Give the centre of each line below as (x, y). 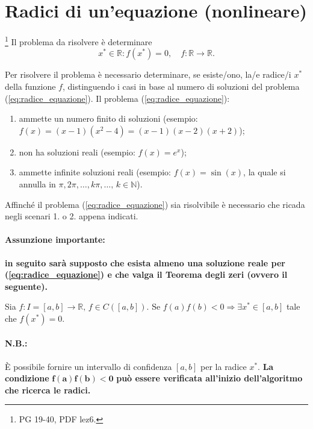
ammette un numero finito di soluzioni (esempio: (108, 118)
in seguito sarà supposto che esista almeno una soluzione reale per (145, 262)
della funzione (30, 86)
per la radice (224, 366)
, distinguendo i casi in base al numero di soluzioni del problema (181, 86)
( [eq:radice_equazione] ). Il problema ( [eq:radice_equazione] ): (117, 98)
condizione (27, 378)
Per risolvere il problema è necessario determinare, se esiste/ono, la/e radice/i (148, 74)
